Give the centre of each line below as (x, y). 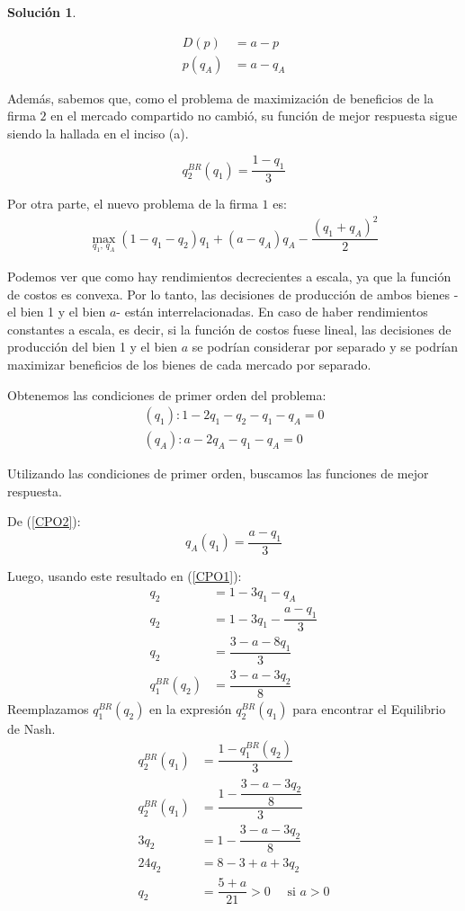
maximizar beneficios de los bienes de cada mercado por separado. (189, 364)
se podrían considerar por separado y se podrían (325, 347)
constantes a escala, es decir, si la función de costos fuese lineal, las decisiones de (229, 329)
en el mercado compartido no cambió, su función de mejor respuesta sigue (254, 116)
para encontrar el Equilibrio (369, 708)
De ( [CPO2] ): (44, 521)
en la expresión (191, 708)
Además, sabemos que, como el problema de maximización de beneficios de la (220, 98)
